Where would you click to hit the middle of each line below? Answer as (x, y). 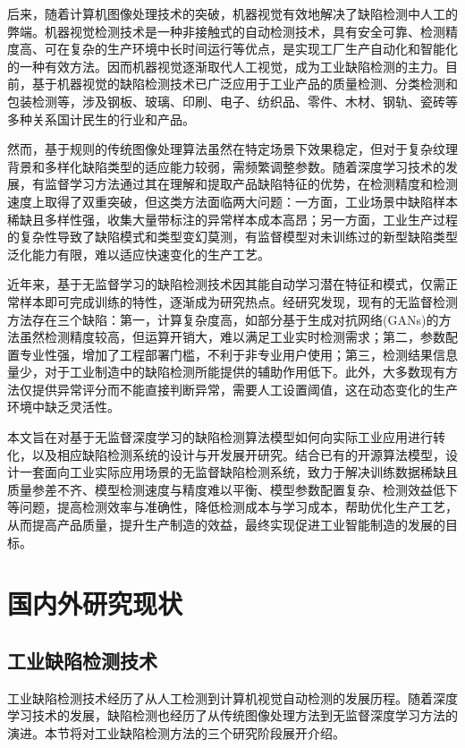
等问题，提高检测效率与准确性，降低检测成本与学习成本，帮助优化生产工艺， (232, 507)
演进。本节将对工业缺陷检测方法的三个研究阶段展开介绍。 (176, 732)
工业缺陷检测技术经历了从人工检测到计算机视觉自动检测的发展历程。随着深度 (232, 697)
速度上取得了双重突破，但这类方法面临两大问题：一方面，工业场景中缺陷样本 (232, 201)
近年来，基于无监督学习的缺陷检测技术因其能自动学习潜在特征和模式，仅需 (226, 284)
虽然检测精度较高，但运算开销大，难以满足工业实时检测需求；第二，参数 (232, 337)
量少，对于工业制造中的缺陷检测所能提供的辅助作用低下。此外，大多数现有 (226, 372)
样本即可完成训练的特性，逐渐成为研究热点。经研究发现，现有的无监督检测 (238, 301)
